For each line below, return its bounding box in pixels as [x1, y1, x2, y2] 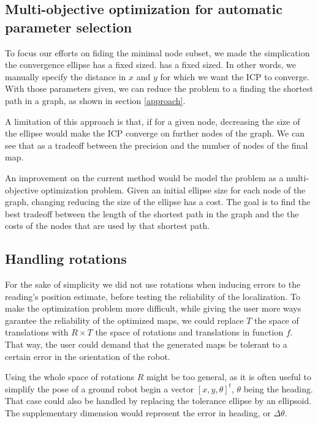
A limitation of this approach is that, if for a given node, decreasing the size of [5, 114, 300, 127]
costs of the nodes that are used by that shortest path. [5, 219, 210, 232]
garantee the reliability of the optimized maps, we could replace [5, 313, 244, 326]
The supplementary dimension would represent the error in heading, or [5, 406, 271, 419]
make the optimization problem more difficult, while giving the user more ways [5, 302, 301, 315]
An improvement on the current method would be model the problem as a [5, 171, 284, 184]
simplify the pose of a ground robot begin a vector [5, 382, 194, 395]
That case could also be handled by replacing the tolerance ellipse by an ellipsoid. [5, 394, 312, 407]
